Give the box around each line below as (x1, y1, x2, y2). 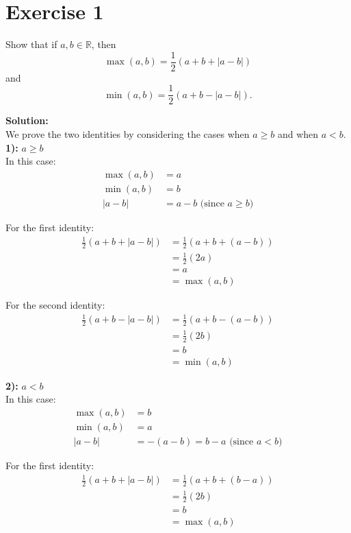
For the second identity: (5, 298, 105, 312)
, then (91, 37, 116, 51)
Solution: (5, 113, 49, 128)
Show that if (5, 37, 57, 51)
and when (277, 127, 319, 141)
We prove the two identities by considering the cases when (5, 127, 250, 141)
